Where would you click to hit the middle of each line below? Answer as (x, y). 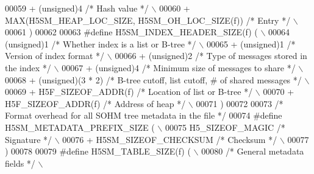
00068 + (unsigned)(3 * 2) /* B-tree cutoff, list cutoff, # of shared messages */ (153, 79)
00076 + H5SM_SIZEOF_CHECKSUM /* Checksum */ (170, 139)
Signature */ (29, 139)
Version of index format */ (55, 56)
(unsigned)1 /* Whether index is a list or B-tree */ (101, 43)
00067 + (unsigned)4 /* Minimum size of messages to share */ (179, 67)
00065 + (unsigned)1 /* (251, 43)
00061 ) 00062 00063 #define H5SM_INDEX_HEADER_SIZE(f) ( (131, 32)
